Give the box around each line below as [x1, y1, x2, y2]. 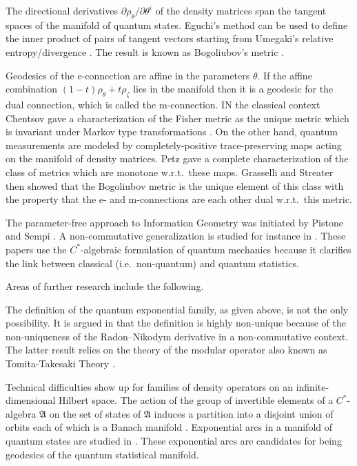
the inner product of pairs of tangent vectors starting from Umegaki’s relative [6, 31, 334, 46]
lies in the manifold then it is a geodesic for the [133, 81, 334, 96]
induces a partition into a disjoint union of [154, 406, 334, 420]
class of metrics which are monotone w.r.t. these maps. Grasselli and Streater [6, 164, 334, 179]
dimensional [6, 393, 56, 407]
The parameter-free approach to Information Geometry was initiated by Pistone [6, 215, 343, 229]
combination [6, 81, 58, 96]
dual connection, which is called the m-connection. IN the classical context [6, 97, 320, 111]
